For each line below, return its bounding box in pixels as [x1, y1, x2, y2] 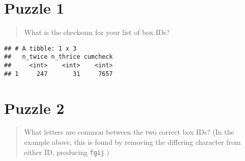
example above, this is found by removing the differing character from [24, 137, 241, 147]
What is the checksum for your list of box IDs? [24, 27, 170, 37]
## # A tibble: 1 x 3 [4, 45, 77, 52]
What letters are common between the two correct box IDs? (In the [24, 127, 234, 137]
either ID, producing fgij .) [24, 146, 109, 157]
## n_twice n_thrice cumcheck [4, 53, 113, 61]
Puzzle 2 [4, 97, 65, 118]
